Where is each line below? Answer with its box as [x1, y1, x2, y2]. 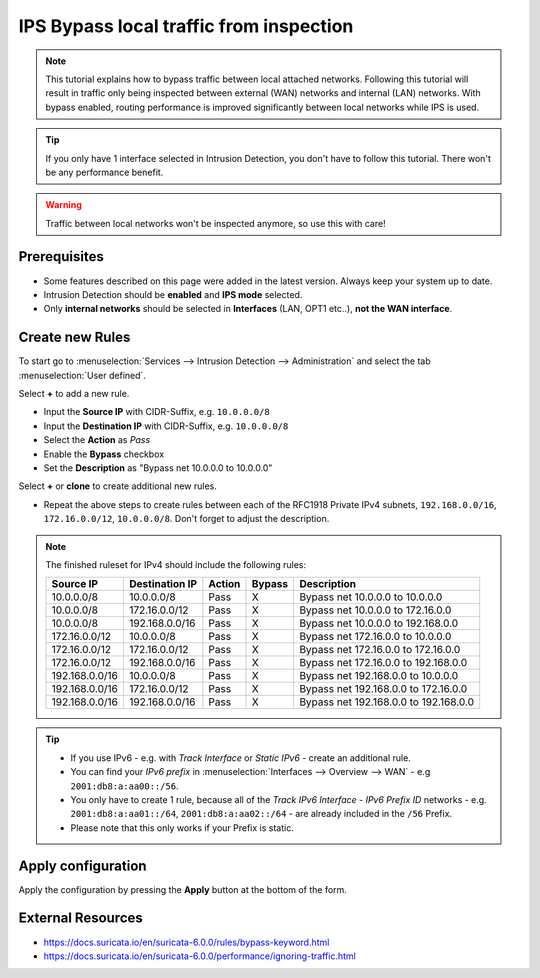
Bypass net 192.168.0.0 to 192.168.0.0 [299, 695, 475, 709]
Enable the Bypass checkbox [43, 448, 165, 460]
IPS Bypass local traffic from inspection [18, 15, 354, 37]
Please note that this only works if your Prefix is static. [70, 821, 294, 834]
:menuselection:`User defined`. [18, 369, 147, 381]
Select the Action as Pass [43, 434, 151, 446]
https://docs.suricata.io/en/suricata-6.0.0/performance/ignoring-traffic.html [43, 950, 357, 962]
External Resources [18, 910, 144, 927]
